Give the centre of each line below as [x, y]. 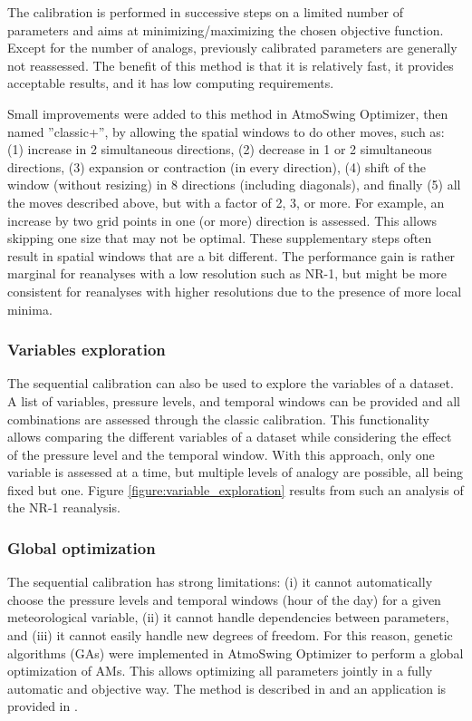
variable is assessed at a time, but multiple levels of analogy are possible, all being [236, 472]
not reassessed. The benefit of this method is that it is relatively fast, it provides [231, 65]
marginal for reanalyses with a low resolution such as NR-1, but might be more [227, 273]
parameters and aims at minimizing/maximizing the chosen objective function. [226, 29]
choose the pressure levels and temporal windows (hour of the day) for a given [224, 599]
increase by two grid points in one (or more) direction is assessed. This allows [222, 220]
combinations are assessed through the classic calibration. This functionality [218, 419]
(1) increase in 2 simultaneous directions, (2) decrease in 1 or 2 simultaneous [220, 149]
